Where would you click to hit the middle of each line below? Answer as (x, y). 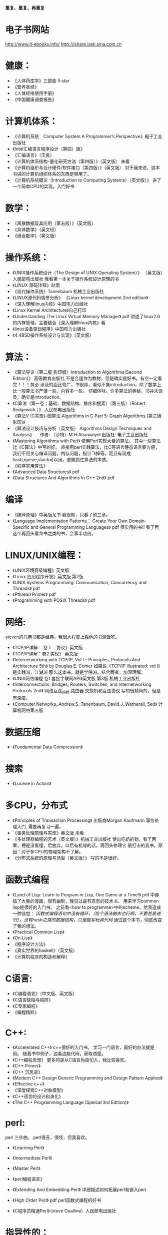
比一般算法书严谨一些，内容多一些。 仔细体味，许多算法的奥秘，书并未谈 (87, 391)
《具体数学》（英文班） (35, 229)
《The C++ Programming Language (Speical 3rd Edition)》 (70, 1102)
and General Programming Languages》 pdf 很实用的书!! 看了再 (95, 527)
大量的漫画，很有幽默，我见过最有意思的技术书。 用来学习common (90, 901)
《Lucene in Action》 (32, 784)
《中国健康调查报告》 (34, 99)
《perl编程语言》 (28, 1179)
